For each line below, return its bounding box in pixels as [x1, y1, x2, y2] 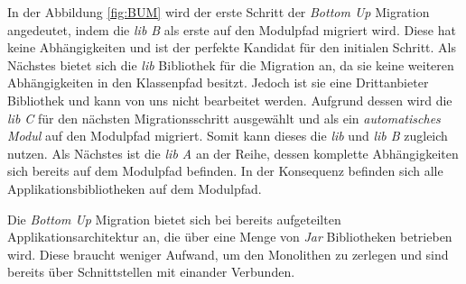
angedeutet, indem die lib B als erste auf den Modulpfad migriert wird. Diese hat [7, 20, 456, 39]
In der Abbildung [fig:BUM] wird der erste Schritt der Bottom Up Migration [7, 3, 430, 21]
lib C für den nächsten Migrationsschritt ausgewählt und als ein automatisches [7, 108, 441, 127]
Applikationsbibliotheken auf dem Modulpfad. [7, 179, 262, 197]
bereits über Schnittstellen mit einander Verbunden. [7, 262, 295, 281]
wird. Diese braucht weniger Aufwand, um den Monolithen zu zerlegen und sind [7, 244, 449, 263]
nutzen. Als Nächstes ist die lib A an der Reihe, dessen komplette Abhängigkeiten [7, 143, 459, 162]
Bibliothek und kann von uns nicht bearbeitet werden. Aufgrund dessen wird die [7, 90, 452, 109]
